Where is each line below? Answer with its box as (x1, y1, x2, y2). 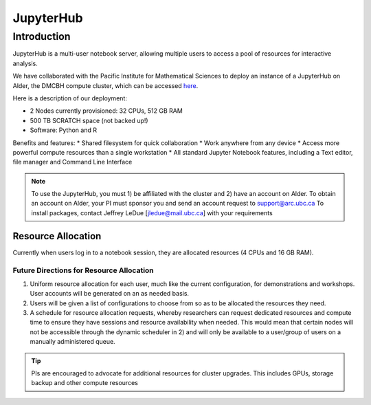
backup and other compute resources (31, 379, 139, 387)
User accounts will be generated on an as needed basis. (30, 289, 189, 298)
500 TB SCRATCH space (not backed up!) (30, 116, 148, 124)
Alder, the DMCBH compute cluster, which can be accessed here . (12, 81, 199, 89)
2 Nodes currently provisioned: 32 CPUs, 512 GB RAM (30, 107, 183, 115)
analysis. (12, 59, 38, 67)
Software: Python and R (30, 126, 98, 134)
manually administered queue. (30, 338, 116, 346)
